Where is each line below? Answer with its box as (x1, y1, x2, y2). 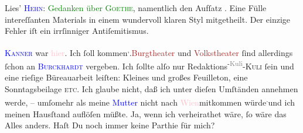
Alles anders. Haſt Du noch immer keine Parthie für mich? (5, 119, 215, 131)
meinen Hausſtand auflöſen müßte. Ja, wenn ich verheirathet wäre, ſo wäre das (5, 107, 287, 120)
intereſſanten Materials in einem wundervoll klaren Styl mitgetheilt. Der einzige (5, 13, 290, 25)
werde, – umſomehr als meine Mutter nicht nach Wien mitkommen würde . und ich (5, 94, 295, 108)
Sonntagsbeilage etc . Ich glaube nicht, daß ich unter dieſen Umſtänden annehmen (5, 82, 298, 94)
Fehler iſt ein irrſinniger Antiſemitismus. (5, 24, 149, 37)
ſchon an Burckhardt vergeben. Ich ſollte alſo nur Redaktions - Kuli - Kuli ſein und (5, 58, 294, 72)
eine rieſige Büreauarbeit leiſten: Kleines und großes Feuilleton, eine (5, 71, 248, 83)
